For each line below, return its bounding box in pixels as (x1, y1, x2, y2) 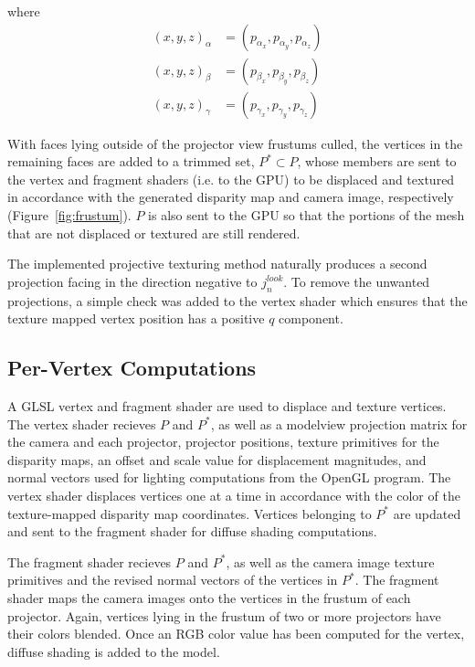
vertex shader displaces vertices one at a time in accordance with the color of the (7, 486, 460, 504)
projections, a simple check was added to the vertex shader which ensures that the (7, 291, 468, 310)
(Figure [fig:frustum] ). (7, 206, 132, 225)
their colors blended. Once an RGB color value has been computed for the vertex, (7, 624, 465, 643)
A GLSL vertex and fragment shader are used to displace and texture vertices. (7, 397, 447, 416)
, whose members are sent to (297, 152, 457, 171)
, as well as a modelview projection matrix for (210, 414, 468, 433)
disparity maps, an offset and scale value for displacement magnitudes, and (7, 450, 427, 469)
